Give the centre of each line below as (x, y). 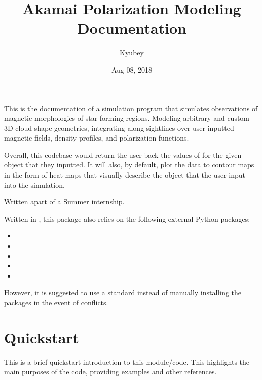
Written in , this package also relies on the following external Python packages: (127, 218)
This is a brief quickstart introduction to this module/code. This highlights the (127, 361)
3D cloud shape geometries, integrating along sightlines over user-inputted (119, 128)
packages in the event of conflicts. (56, 302)
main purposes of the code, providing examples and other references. (110, 372)
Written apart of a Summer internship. (64, 202)
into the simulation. (34, 184)
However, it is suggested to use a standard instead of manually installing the (123, 292)
